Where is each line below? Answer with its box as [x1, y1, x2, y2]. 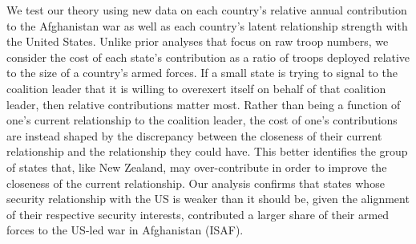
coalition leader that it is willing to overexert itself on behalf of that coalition [6, 79, 386, 96]
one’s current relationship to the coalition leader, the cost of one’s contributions [6, 112, 398, 128]
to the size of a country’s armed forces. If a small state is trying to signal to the [6, 64, 398, 81]
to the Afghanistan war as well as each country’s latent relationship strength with [6, 17, 408, 34]
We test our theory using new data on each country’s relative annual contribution [6, 2, 407, 18]
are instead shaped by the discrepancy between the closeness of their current [6, 127, 382, 144]
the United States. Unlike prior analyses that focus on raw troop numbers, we [6, 33, 389, 50]
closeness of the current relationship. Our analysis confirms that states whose [6, 174, 385, 191]
